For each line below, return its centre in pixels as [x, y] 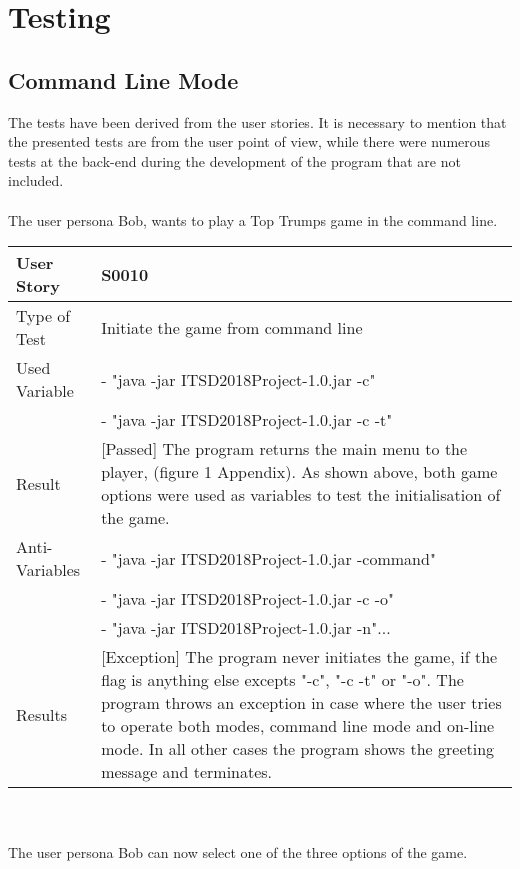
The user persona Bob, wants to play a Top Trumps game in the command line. [253, 219]
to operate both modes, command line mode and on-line [298, 726]
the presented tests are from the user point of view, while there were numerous [249, 141]
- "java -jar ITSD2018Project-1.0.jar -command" [268, 558]
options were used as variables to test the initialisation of [301, 495]
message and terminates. [187, 772]
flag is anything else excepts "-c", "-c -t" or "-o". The [282, 680]
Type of [43, 316]
